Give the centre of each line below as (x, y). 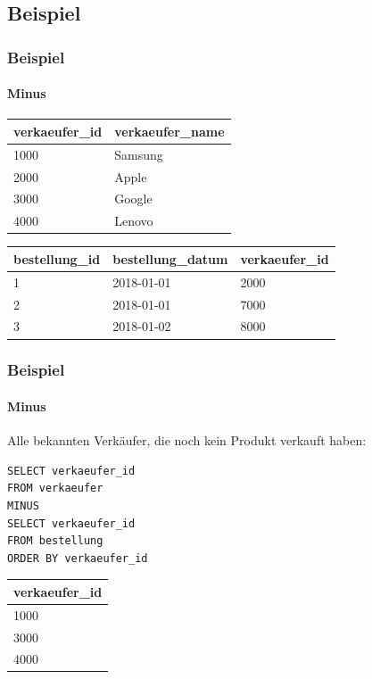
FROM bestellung (55, 541)
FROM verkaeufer (55, 489)
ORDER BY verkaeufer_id (78, 558)
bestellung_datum (170, 258)
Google (133, 199)
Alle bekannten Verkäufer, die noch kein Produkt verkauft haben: (187, 440)
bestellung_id (57, 258)
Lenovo (134, 221)
